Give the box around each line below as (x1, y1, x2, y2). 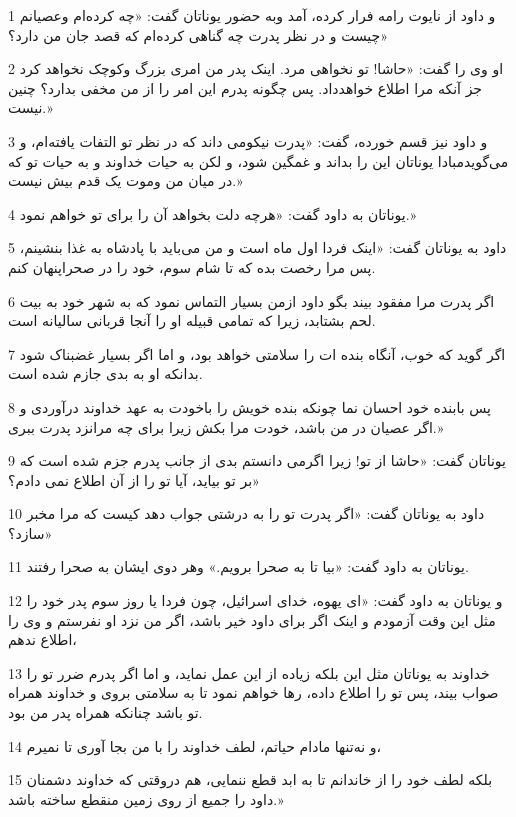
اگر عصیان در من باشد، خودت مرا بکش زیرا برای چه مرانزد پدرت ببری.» (8, 416, 444, 437)
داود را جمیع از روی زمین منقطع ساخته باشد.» (8, 788, 284, 809)
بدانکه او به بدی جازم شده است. (8, 363, 203, 384)
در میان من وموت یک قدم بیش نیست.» (8, 170, 243, 191)
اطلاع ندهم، (8, 629, 77, 650)
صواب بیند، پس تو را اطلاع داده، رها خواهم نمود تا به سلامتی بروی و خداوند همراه (8, 682, 499, 703)
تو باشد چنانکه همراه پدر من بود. (8, 702, 203, 723)
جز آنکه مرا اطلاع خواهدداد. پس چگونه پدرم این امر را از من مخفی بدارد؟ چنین (8, 77, 483, 98)
